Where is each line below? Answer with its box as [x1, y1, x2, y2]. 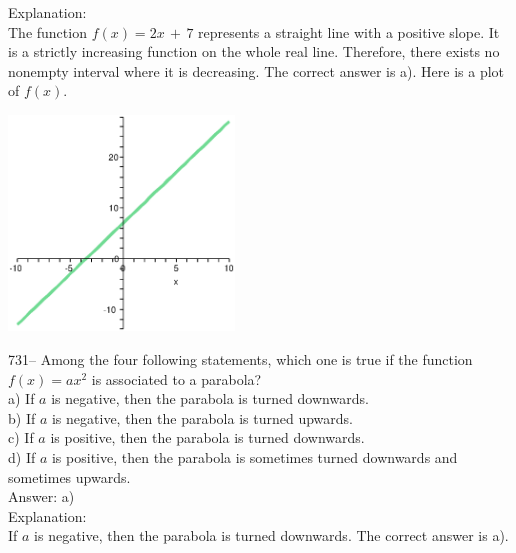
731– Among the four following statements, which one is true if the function [8, 349, 473, 370]
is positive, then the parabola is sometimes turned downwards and [51, 447, 458, 468]
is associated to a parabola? [91, 368, 262, 389]
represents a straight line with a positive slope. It [198, 21, 500, 42]
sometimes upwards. [8, 466, 131, 487]
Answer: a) [8, 486, 75, 507]
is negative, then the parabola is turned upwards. [51, 407, 353, 428]
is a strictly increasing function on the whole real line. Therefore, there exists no [8, 41, 500, 62]
